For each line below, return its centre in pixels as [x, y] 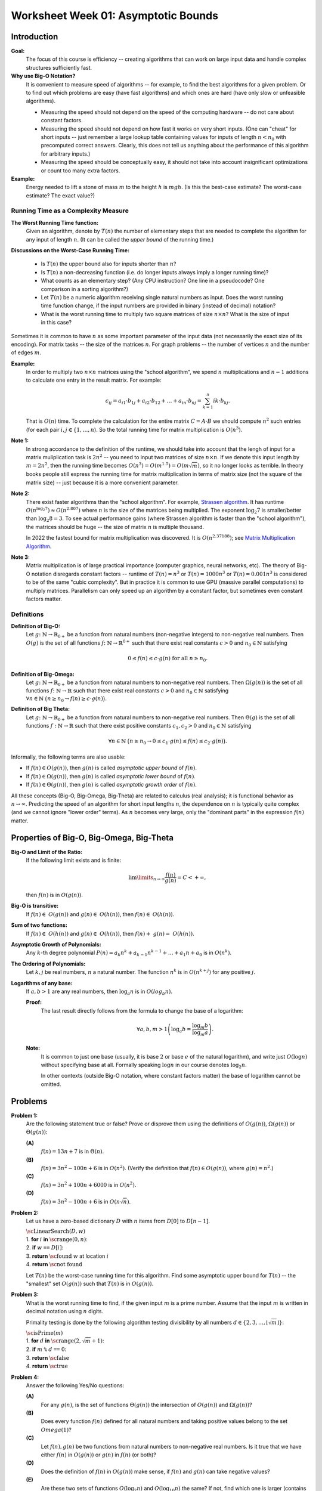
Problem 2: [25, 1212]
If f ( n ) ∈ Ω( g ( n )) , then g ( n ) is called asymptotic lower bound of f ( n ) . [111, 776]
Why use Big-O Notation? [43, 76]
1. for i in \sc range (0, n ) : [57, 1239]
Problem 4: [25, 1377]
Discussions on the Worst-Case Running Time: [70, 250]
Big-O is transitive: [35, 906]
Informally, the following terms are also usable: [68, 757]
